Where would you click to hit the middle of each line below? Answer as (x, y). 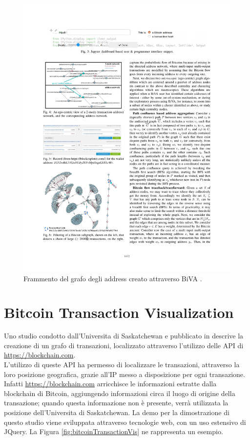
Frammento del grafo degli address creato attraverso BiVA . (113, 279)
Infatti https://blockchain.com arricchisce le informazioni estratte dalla (110, 384)
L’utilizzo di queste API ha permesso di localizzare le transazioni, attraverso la (122, 364)
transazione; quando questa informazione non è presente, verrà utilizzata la (116, 403)
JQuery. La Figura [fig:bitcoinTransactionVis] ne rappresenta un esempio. (114, 431)
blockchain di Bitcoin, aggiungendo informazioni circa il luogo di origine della (120, 393)
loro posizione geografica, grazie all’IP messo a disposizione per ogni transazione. (125, 374)
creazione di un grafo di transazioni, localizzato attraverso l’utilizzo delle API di (124, 345)
